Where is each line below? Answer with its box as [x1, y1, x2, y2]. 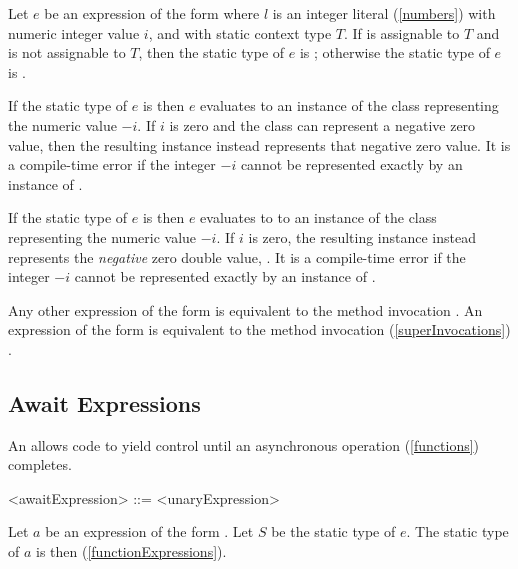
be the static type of [271, 521, 396, 542]
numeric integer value [8, 22, 140, 43]
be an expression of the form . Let [45, 521, 254, 542]
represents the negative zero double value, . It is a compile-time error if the [8, 246, 466, 267]
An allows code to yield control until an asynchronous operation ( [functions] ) [8, 434, 480, 455]
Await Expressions [8, 387, 201, 418]
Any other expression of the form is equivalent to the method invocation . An [8, 299, 483, 320]
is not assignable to [8, 42, 126, 63]
